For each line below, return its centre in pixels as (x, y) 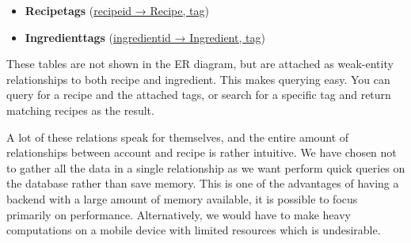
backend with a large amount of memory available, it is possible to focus (182, 198)
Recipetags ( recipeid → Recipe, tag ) (117, 10)
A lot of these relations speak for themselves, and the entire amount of (178, 137)
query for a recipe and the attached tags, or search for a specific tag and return (199, 95)
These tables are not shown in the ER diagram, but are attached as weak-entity (200, 64)
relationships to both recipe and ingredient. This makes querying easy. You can (198, 79)
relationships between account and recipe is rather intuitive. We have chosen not (202, 152)
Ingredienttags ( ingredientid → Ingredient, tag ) (145, 37)
